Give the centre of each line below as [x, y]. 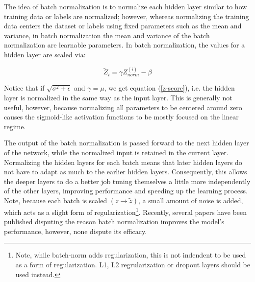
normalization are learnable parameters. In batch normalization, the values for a [125, 45]
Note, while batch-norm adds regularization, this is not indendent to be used [131, 255]
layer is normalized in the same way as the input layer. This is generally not [118, 97]
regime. [15, 126]
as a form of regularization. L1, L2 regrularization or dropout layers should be [133, 264]
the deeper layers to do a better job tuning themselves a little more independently [127, 181]
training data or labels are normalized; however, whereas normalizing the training [127, 16]
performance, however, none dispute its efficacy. [76, 231]
